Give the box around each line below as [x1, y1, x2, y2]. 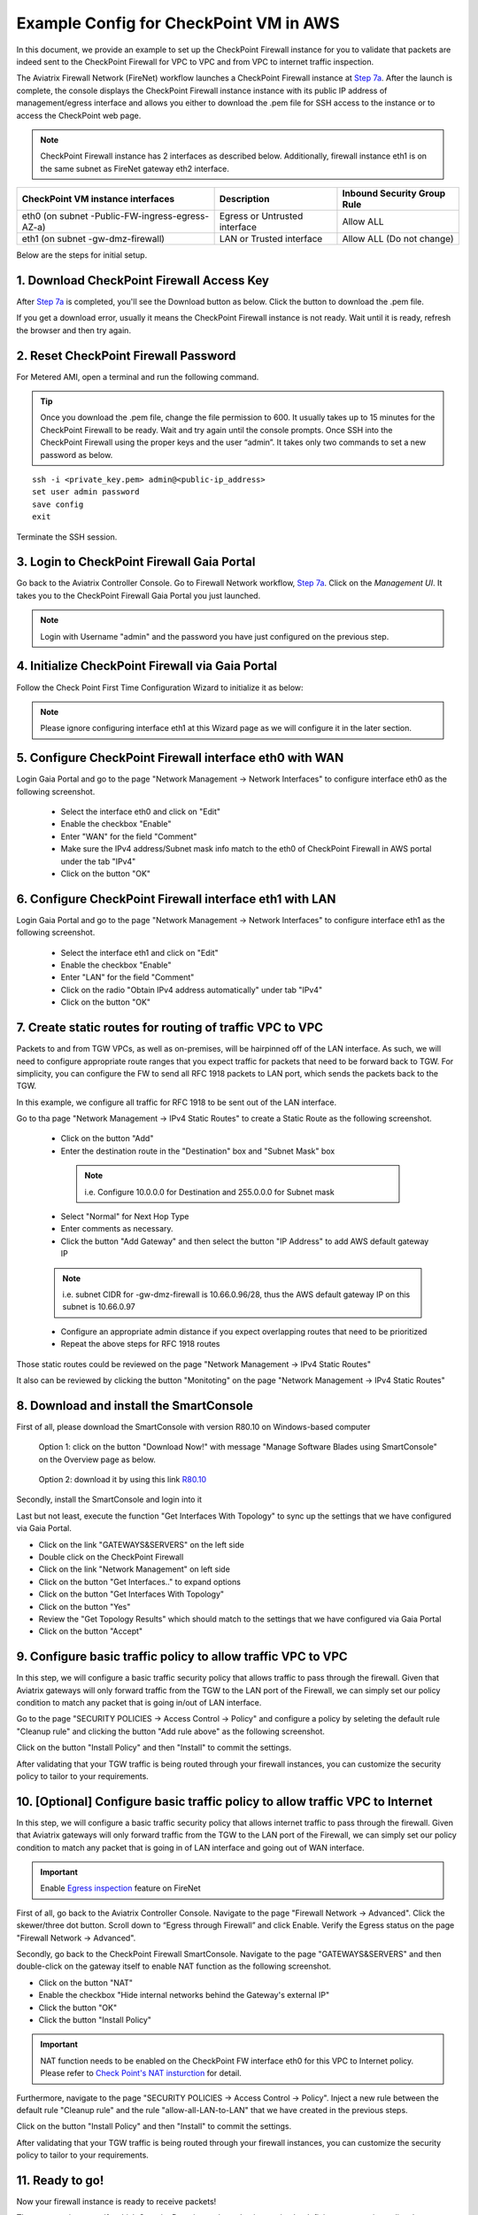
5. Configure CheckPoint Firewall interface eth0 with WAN [16, 750, 344, 766]
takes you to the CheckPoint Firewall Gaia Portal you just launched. [16, 590, 261, 601]
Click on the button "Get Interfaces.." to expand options [38, 1576, 241, 1587]
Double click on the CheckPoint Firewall [38, 1551, 184, 1562]
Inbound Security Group [342, 187, 446, 199]
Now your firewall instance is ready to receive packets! [16, 2196, 217, 2206]
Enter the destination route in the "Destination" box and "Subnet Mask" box [60, 1146, 335, 1156]
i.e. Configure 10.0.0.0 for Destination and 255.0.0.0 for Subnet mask [84, 1186, 335, 1197]
